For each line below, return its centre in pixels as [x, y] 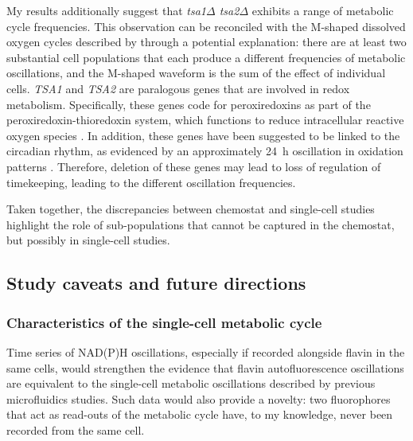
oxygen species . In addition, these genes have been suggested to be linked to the [203, 135]
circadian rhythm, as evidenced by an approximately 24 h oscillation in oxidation [205, 151]
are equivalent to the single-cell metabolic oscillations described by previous [191, 383]
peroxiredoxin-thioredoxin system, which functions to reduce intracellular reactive [205, 120]
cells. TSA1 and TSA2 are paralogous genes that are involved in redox [178, 88]
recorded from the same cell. [76, 429]
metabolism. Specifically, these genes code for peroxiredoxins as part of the [189, 104]
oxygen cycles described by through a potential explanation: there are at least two [206, 42]
